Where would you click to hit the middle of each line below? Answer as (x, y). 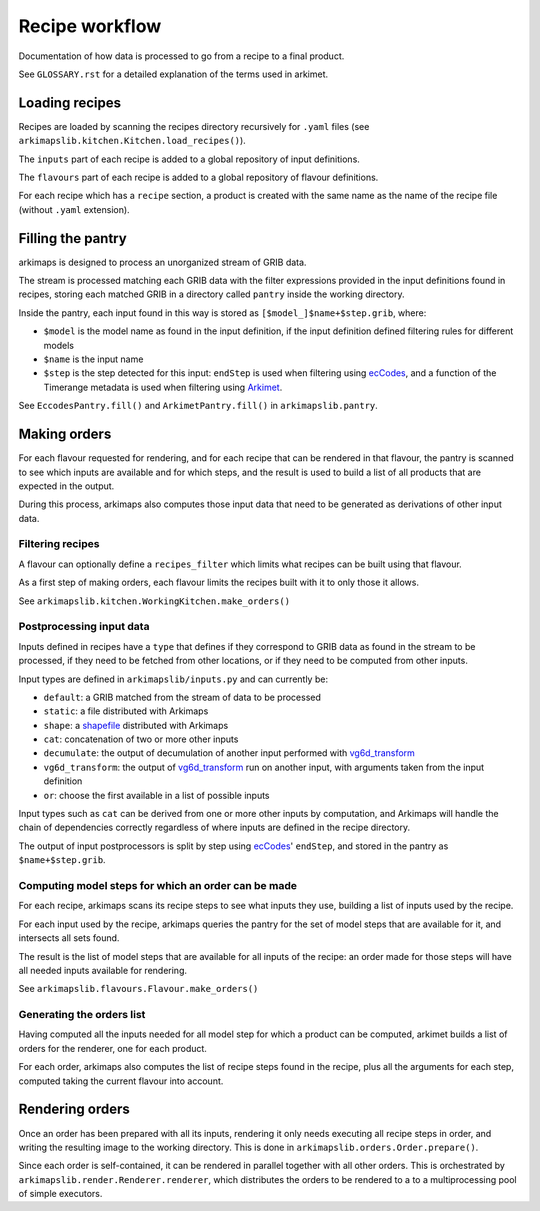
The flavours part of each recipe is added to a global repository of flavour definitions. (198, 177)
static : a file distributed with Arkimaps (126, 711)
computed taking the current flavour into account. (121, 1081)
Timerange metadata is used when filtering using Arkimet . (163, 387)
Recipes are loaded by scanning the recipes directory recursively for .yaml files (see (194, 126)
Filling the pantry (72, 238)
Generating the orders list (82, 1015)
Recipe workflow (90, 26)
